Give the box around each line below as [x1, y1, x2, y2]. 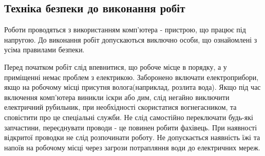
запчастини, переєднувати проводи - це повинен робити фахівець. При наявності [4, 122, 257, 132]
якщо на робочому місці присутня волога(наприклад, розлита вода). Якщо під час [4, 82, 261, 92]
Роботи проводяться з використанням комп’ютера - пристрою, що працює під [4, 24, 246, 35]
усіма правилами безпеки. [4, 44, 85, 55]
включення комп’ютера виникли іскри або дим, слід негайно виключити [4, 91, 230, 102]
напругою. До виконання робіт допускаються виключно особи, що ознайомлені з [4, 34, 257, 45]
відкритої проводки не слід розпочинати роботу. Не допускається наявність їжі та [4, 132, 260, 143]
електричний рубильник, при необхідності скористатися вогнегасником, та [4, 102, 237, 112]
